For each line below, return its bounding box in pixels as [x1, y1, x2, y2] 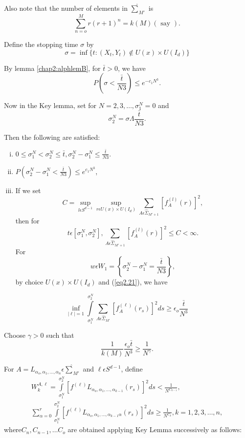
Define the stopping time [4, 39, 78, 49]
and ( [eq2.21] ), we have [98, 277, 168, 287]
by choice [15, 277, 44, 287]
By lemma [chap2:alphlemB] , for [4, 63, 101, 73]
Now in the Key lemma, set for [4, 100, 97, 110]
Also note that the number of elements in [4, 3, 128, 13]
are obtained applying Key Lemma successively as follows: [67, 424, 242, 435]
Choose [4, 330, 26, 340]
